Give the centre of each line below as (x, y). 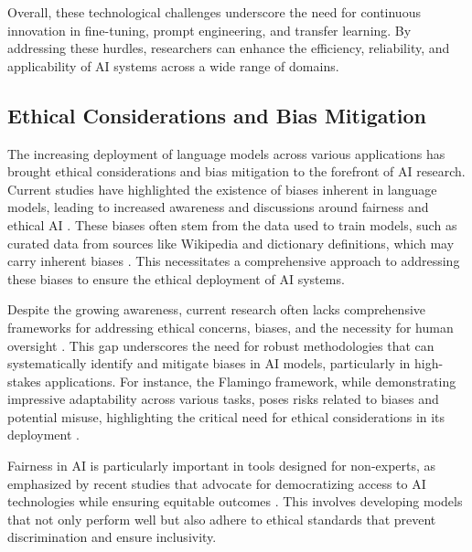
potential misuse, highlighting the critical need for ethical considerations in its (226, 416)
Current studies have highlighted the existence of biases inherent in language (222, 189)
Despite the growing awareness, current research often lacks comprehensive (217, 309)
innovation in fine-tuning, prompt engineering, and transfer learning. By (209, 30)
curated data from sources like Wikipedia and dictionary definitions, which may (231, 243)
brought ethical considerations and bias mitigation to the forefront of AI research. (236, 171)
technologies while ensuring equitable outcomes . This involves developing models (235, 501)
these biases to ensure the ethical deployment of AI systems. (176, 278)
